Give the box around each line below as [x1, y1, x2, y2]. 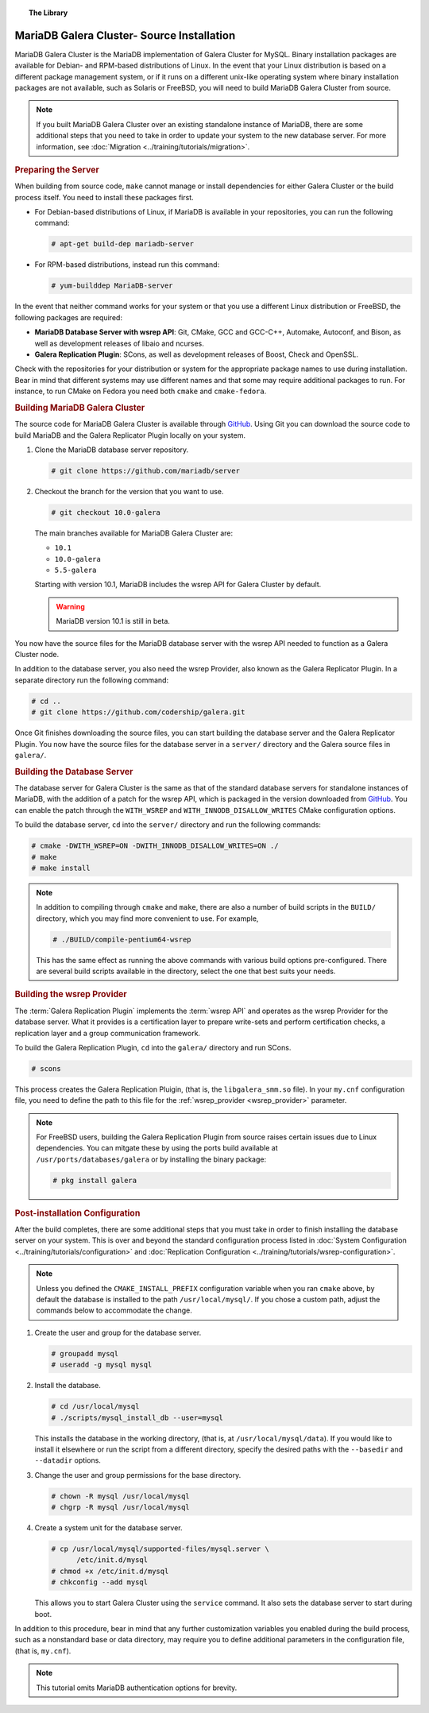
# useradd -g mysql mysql [51, 1360, 153, 1370]
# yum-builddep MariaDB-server [51, 281, 174, 290]
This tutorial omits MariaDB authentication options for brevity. [36, 1683, 238, 1692]
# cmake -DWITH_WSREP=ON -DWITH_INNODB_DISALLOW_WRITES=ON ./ [31, 841, 279, 850]
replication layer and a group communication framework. [14, 1028, 201, 1038]
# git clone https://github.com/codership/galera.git [31, 708, 245, 717]
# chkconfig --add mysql [51, 1578, 149, 1587]
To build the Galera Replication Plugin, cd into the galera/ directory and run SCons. [14, 1042, 292, 1052]
